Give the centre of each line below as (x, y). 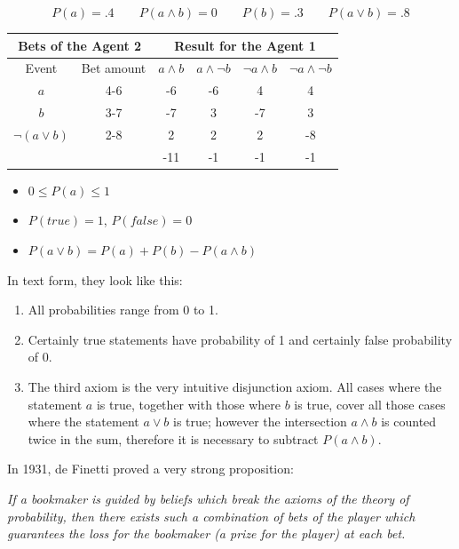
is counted (409, 422)
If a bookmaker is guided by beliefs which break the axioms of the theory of (208, 498)
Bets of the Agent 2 (80, 45)
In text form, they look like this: (95, 279)
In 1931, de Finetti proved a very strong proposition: (150, 469)
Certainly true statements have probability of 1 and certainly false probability (240, 339)
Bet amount (114, 68)
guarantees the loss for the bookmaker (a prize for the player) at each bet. (206, 533)
